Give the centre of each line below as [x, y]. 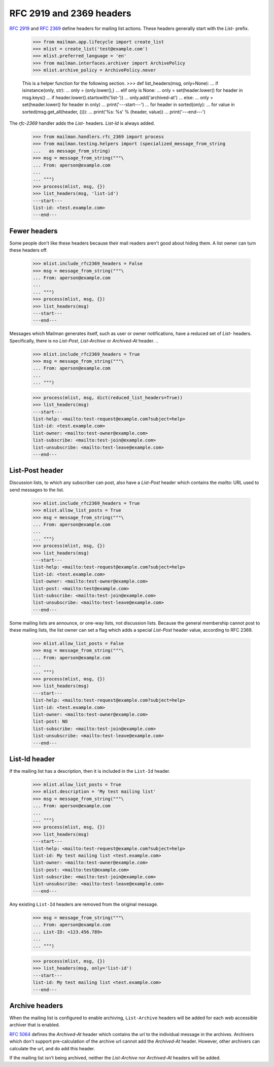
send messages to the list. [37, 490]
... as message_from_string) [72, 151]
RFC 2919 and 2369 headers [70, 13]
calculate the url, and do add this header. [52, 1048]
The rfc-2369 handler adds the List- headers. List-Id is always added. [82, 123]
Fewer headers [33, 231]
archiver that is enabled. [35, 1025]
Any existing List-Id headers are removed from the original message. [84, 904]
